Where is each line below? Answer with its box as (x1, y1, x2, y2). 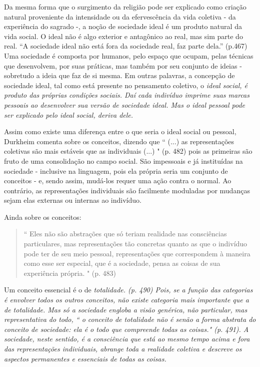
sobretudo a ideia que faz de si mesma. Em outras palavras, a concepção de (4, 70, 235, 81)
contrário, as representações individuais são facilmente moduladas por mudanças (4, 185, 250, 195)
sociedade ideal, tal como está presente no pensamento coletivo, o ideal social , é (4, 80, 248, 90)
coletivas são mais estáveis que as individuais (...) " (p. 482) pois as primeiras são (4, 146, 252, 156)
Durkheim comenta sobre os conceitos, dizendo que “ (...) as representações (4, 136, 234, 146)
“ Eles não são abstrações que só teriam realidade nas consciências (23, 228, 227, 239)
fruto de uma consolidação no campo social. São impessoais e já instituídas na (4, 155, 243, 166)
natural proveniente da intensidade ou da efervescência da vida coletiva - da (4, 11, 236, 22)
